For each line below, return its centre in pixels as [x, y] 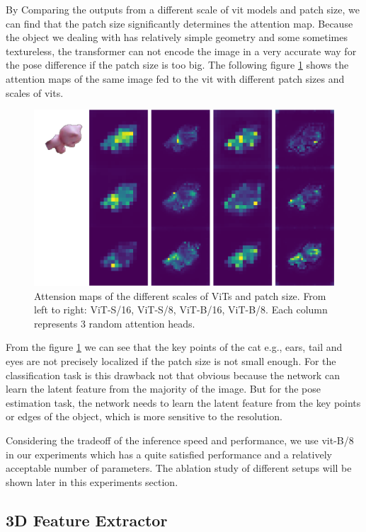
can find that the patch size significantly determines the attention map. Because [179, 23]
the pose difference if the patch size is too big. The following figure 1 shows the [177, 65]
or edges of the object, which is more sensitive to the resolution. [144, 416]
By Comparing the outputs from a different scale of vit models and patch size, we [183, 9]
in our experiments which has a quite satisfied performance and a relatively [169, 454]
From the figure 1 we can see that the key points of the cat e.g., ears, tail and [174, 347]
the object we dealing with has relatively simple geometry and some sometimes [177, 37]
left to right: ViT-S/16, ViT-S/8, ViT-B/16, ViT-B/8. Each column [181, 310]
